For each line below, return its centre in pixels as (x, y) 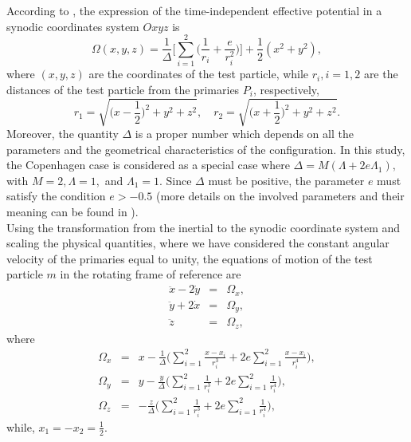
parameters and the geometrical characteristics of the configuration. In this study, (206, 149)
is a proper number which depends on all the (244, 134)
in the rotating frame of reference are (151, 274)
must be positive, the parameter (286, 180)
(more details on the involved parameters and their (280, 196)
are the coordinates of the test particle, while (199, 74)
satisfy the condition (56, 196)
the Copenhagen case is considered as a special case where (148, 165)
